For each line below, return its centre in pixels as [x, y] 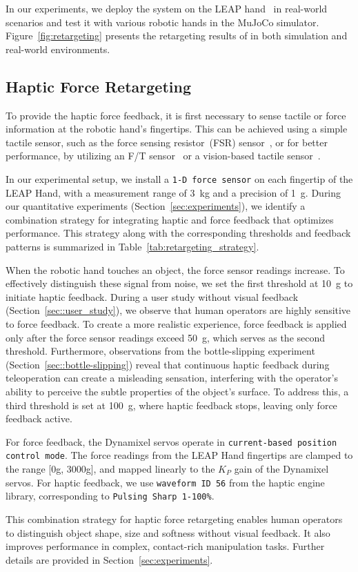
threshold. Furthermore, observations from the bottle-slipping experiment [160, 351]
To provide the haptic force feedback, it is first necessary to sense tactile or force [176, 115]
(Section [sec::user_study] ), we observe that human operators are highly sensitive [178, 310]
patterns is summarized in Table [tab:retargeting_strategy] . [132, 246]
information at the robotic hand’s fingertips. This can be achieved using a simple [177, 129]
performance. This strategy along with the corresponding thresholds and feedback [178, 233]
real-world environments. [58, 49]
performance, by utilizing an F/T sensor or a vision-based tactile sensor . [163, 156]
